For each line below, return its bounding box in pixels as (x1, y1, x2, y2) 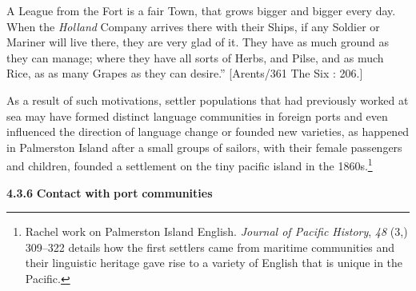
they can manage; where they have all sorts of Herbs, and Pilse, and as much (6, 49, 384, 66)
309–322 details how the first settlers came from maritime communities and (25, 238, 395, 255)
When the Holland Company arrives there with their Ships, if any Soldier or (6, 18, 380, 34)
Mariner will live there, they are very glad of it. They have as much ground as (6, 34, 389, 50)
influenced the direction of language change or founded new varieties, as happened (6, 123, 410, 140)
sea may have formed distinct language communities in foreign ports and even (6, 107, 388, 124)
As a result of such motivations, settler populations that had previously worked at (6, 91, 409, 108)
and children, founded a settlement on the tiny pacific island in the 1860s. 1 (6, 155, 373, 173)
